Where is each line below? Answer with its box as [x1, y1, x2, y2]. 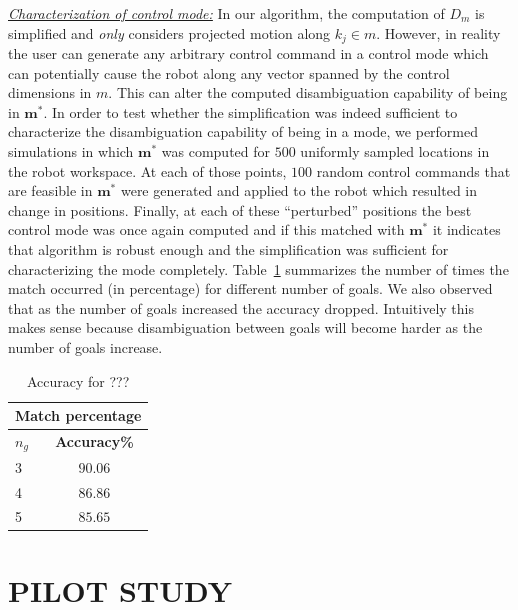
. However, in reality [376, 22, 501, 43]
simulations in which [8, 141, 134, 162]
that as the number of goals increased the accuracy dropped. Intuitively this [8, 297, 474, 318]
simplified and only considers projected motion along [8, 22, 331, 43]
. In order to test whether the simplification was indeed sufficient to [43, 101, 458, 122]
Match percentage [15, 405, 142, 426]
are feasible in [8, 180, 93, 201]
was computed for [161, 141, 271, 162]
